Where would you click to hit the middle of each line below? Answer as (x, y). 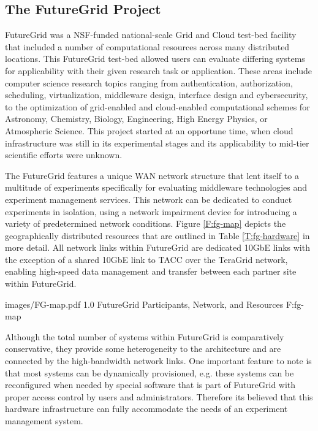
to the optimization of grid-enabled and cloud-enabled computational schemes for (157, 106)
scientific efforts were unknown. (64, 155)
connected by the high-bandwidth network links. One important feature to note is (158, 361)
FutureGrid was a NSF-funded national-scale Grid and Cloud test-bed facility (151, 35)
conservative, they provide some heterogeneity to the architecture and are (143, 349)
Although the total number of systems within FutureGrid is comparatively (145, 336)
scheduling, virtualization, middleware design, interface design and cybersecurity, (157, 95)
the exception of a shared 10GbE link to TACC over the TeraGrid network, (146, 259)
